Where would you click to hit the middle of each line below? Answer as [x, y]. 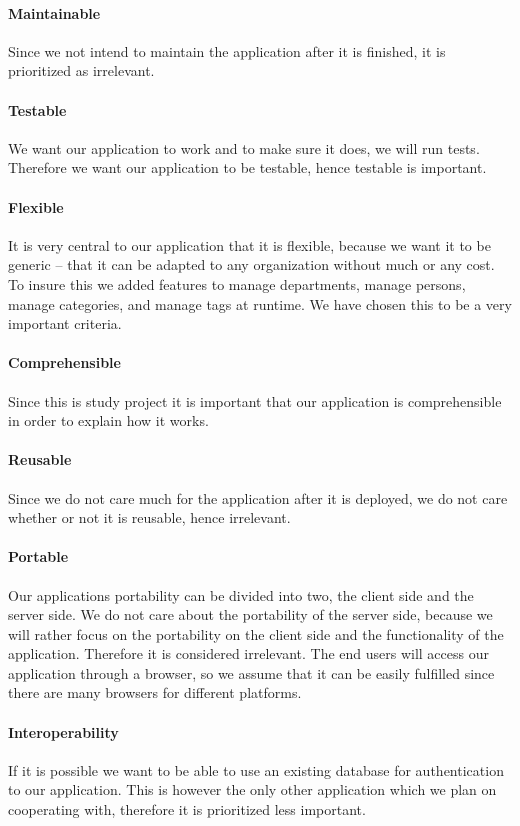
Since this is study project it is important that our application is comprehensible [255, 400]
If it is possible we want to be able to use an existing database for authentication [256, 769]
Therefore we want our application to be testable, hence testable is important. [247, 167]
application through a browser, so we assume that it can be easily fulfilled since [251, 672]
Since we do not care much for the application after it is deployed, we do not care [258, 497]
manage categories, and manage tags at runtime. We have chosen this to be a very [260, 303]
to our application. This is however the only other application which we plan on [252, 789]
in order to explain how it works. [108, 420]
